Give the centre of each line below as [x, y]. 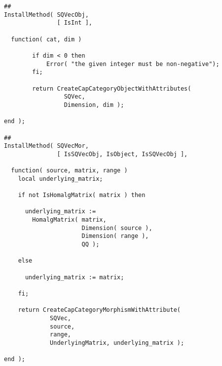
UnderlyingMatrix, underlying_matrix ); [117, 343]
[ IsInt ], [74, 23]
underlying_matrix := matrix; [74, 277]
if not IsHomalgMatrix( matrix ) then [82, 195]
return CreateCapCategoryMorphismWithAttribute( [99, 310]
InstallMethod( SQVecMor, [46, 146]
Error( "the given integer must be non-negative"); [133, 64]
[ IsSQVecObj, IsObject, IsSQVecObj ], [122, 154]
